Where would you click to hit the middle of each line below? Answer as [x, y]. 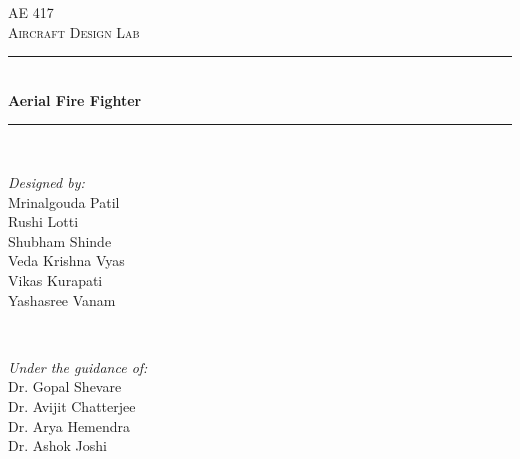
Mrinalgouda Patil [64, 201]
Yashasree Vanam [62, 299]
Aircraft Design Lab [74, 31]
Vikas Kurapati [55, 279]
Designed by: [46, 181]
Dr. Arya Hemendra [69, 425]
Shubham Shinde [60, 240]
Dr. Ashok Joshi [57, 445]
